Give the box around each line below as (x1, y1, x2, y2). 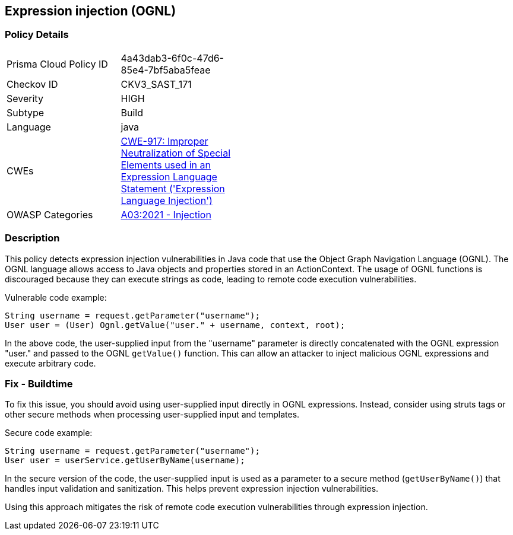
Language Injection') (121, 194, 213, 206)
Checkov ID (7, 78, 58, 90)
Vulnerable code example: (5, 292, 107, 302)
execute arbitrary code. (5, 358, 96, 368)
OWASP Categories (7, 208, 93, 221)
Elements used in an (121, 158, 211, 171)
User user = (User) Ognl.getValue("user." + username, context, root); (5, 320, 346, 330)
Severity (7, 92, 43, 104)
